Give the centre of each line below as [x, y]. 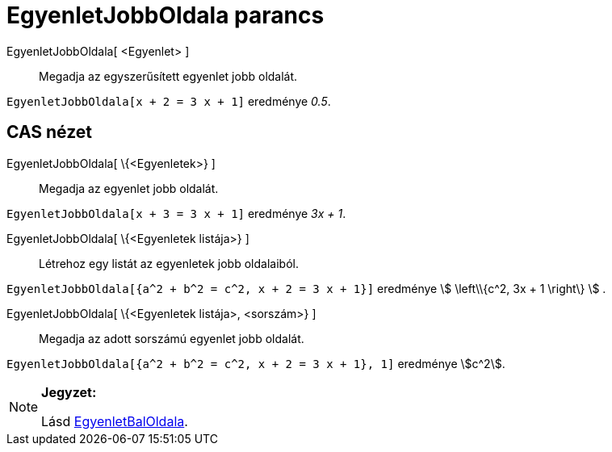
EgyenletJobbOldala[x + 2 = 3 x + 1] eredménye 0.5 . [169, 101]
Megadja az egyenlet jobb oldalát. [129, 188]
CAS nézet [50, 132]
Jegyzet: [69, 392]
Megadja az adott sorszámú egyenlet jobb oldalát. [172, 338]
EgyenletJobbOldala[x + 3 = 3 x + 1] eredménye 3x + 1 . [176, 213]
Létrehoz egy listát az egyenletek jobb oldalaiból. [169, 263]
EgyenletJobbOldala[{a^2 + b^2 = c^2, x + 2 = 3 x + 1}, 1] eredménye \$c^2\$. [256, 363]
